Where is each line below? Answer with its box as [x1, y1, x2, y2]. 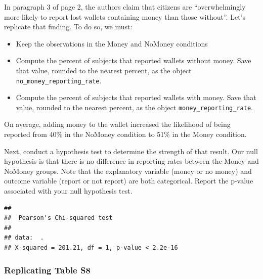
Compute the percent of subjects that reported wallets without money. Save [16, 55, 251, 66]
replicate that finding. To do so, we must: [4, 21, 133, 32]
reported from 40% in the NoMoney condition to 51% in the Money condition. [4, 129, 247, 139]
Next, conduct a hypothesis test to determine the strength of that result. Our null [4, 146, 258, 156]
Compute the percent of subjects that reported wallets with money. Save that [16, 92, 256, 103]
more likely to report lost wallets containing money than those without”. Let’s [4, 11, 245, 22]
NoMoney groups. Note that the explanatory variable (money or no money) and [4, 165, 252, 176]
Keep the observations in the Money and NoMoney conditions [16, 38, 208, 49]
